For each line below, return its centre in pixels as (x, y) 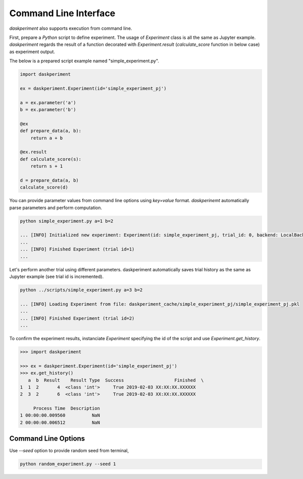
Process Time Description (67, 409)
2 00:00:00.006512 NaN (60, 422)
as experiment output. (32, 52)
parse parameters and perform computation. (56, 208)
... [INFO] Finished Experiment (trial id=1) (77, 249)
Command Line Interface (62, 13)
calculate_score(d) (44, 187)
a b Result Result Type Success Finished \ (116, 380)
